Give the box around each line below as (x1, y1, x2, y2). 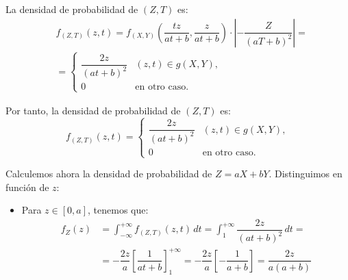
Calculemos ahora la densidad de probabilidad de (5, 166, 212, 181)
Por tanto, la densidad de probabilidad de (5, 103, 181, 117)
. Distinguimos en (269, 166, 343, 181)
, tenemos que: (88, 203, 149, 217)
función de (5, 179, 49, 194)
